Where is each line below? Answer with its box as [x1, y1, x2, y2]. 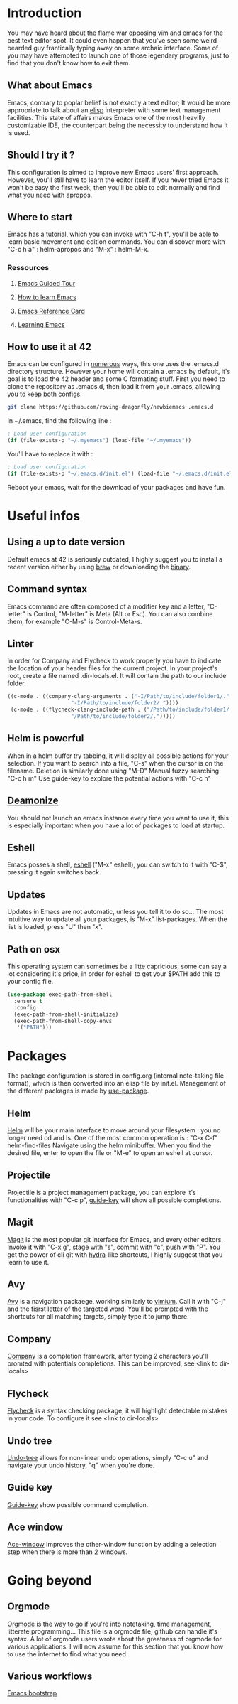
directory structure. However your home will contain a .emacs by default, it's [7, 368, 231, 376]
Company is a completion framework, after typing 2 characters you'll [7, 1352, 208, 1361]
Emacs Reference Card [17, 306, 85, 315]
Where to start [7, 211, 73, 223]
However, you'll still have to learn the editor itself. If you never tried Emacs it [7, 176, 229, 184]
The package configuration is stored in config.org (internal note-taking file [7, 1071, 225, 1080]
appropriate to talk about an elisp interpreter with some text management [7, 105, 221, 114]
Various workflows [7, 1670, 93, 1682]
